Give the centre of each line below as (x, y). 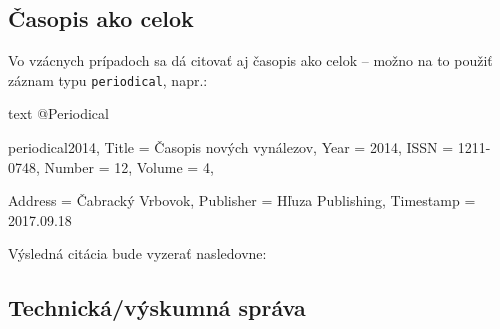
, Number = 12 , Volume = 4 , (125, 166)
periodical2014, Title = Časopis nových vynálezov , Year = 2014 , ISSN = (231, 147)
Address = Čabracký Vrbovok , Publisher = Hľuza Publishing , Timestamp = (242, 200)
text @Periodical (58, 113)
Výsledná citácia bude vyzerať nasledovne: (137, 253)
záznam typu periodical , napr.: (108, 79)
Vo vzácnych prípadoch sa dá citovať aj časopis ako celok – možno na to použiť (250, 60)
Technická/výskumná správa (157, 307)
